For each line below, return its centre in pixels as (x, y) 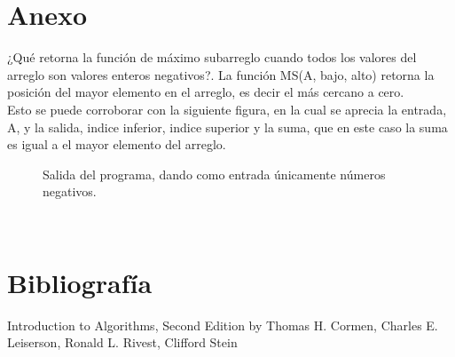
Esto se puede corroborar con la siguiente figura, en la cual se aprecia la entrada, (227, 109)
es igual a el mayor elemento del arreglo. (117, 144)
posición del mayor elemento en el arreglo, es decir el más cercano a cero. (206, 92)
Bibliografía (80, 282)
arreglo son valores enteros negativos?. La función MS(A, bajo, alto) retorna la (221, 74)
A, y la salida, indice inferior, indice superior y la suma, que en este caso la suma (227, 127)
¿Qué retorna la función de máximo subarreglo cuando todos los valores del (212, 57)
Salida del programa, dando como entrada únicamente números (214, 174)
